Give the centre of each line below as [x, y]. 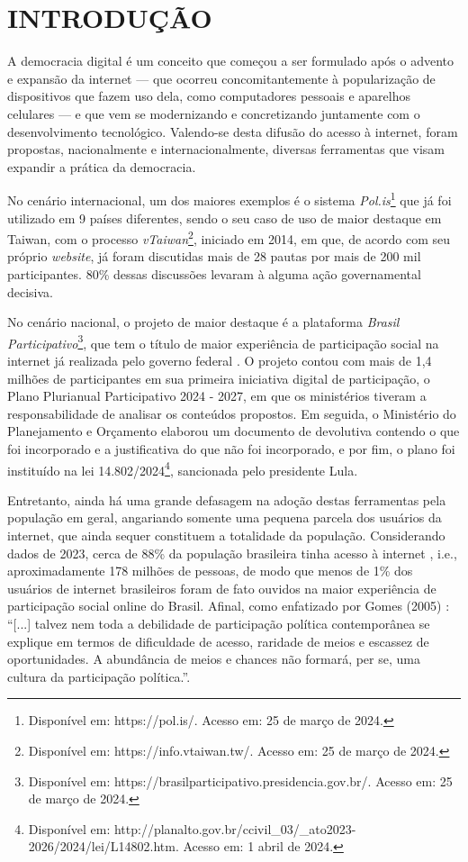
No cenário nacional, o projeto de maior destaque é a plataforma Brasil [203, 322]
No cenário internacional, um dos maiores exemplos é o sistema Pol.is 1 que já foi [229, 199]
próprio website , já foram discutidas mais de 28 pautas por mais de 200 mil [214, 256]
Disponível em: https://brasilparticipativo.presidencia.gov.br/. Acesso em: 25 [240, 780]
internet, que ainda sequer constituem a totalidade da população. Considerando [226, 535]
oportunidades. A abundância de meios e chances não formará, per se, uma [214, 659]
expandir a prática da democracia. [102, 166]
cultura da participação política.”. [99, 676]
